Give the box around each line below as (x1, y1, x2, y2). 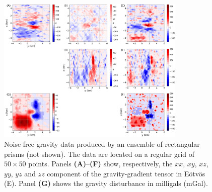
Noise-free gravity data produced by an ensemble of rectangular (4, 139, 200, 149)
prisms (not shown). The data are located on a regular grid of (4, 148, 195, 159)
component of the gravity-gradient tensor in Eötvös (47, 168, 205, 178)
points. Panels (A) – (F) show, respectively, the (28, 158, 173, 169)
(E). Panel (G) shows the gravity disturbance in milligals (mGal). (4, 178, 208, 188)
